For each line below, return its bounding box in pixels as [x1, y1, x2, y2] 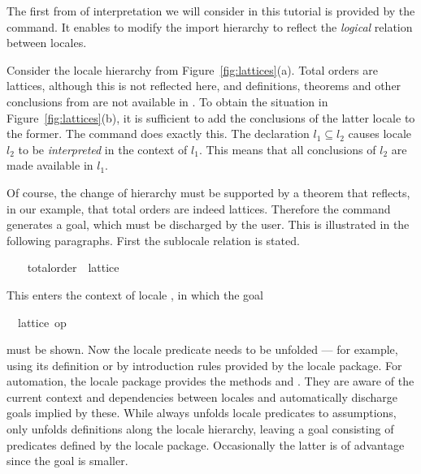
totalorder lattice [27, 259, 119, 276]
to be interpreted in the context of [18, 140, 188, 157]
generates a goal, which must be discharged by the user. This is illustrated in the [7, 216, 410, 233]
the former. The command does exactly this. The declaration [7, 125, 310, 142]
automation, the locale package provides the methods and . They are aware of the [7, 373, 414, 390]
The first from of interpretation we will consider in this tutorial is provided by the [7, 2, 415, 19]
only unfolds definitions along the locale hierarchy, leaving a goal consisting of [7, 420, 394, 437]
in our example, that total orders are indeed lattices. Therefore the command [7, 200, 391, 217]
